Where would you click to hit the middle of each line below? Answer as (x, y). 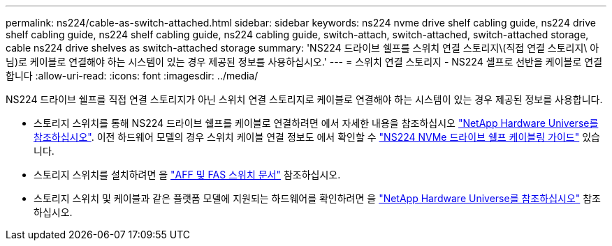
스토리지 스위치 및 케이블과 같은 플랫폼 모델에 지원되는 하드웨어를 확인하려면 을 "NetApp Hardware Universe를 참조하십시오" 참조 (317, 198)
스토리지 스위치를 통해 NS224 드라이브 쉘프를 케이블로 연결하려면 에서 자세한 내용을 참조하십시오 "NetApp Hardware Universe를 (316, 123)
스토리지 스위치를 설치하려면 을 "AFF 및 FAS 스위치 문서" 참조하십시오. (187, 175)
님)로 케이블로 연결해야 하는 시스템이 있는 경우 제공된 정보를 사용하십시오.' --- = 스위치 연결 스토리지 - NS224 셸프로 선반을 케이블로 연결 (304, 62)
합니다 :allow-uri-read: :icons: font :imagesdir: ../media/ (132, 76)
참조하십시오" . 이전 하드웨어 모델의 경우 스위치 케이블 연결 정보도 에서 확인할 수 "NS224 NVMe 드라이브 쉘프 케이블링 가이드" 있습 (317, 137)
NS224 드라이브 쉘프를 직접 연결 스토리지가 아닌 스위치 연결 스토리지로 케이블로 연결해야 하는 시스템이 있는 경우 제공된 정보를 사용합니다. (304, 99)
